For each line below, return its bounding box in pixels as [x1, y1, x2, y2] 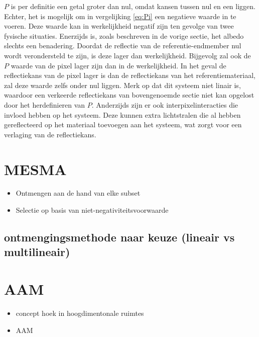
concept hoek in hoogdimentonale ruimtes [16, 307, 144, 318]
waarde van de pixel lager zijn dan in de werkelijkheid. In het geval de [11, 60, 226, 70]
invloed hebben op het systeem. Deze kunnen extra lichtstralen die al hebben [4, 109, 241, 120]
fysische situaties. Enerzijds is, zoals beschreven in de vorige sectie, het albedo [4, 30, 244, 41]
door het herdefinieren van [4, 99, 85, 110]
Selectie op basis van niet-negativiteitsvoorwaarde [16, 205, 169, 215]
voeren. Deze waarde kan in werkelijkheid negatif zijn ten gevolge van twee [4, 21, 234, 31]
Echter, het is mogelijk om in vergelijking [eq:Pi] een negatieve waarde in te [4, 11, 236, 21]
